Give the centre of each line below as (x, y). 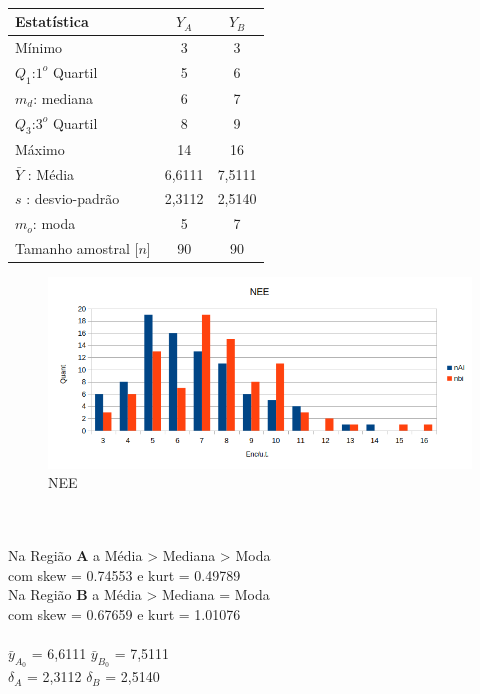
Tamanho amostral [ (77, 248)
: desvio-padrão (73, 198)
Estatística (52, 21)
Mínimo (39, 46)
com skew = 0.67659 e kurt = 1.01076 (124, 614)
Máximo (40, 148)
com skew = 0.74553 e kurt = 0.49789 (124, 574)
